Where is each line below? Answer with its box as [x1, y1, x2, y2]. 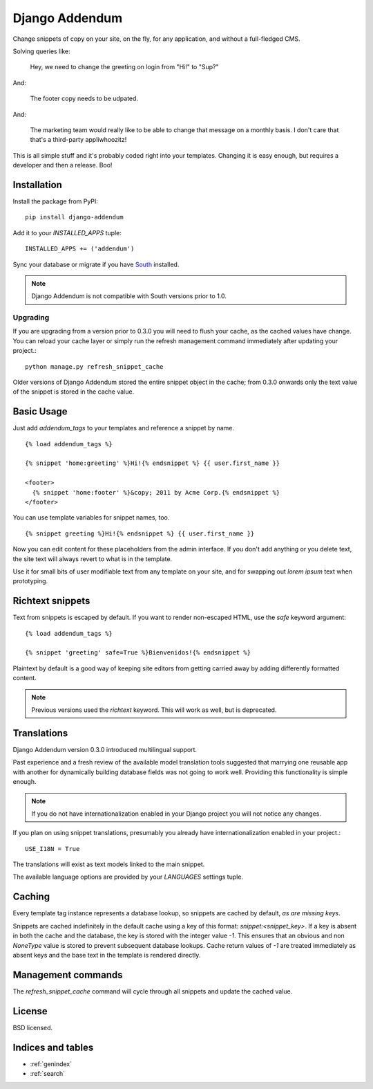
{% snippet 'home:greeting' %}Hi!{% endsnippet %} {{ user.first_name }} [25, 459, 280, 467]
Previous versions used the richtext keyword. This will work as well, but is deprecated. [31, 706, 277, 714]
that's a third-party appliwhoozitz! [30, 136, 127, 144]
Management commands [12, 969, 124, 980]
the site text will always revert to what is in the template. [12, 554, 173, 563]
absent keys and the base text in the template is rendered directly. [12, 951, 201, 959]
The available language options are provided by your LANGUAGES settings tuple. [12, 872, 244, 881]
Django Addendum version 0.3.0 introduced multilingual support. [12, 745, 197, 753]
